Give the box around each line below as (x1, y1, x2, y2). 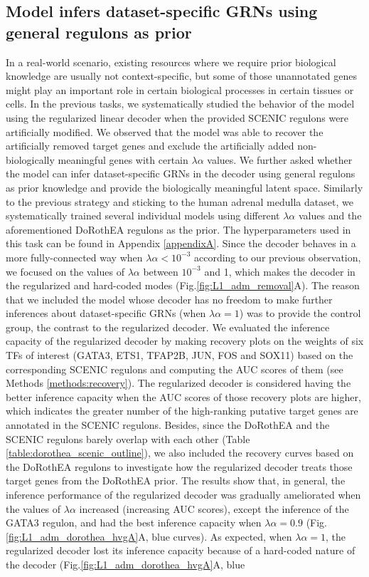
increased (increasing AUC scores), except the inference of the (79, 501, 349, 516)
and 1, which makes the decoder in (204, 264, 355, 279)
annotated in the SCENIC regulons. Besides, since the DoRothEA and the (6, 417, 330, 432)
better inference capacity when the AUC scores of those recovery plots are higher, (6, 389, 361, 404)
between (143, 264, 178, 279)
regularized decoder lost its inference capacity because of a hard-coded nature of (6, 543, 355, 558)
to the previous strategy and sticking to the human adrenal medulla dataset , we (6, 194, 353, 209)
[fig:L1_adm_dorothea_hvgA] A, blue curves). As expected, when (6, 529, 292, 544)
